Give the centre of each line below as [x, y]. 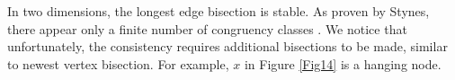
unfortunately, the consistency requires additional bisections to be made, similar [227, 46]
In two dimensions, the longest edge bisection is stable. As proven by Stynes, [219, 11]
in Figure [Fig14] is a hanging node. [343, 63]
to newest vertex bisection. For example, [118, 63]
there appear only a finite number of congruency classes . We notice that [207, 28]
